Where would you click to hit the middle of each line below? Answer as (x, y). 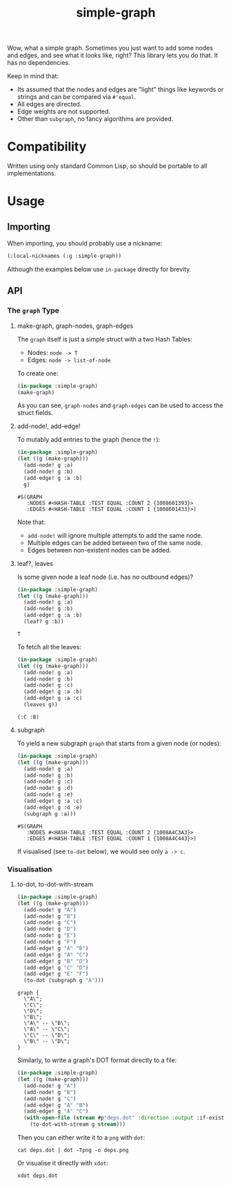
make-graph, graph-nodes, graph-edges (75, 326)
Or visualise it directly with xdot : (63, 1163)
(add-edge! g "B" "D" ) (56, 961)
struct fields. (35, 413)
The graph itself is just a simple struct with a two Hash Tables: (105, 339)
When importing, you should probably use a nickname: (85, 243)
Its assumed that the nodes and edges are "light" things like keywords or (120, 90)
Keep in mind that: (33, 76)
